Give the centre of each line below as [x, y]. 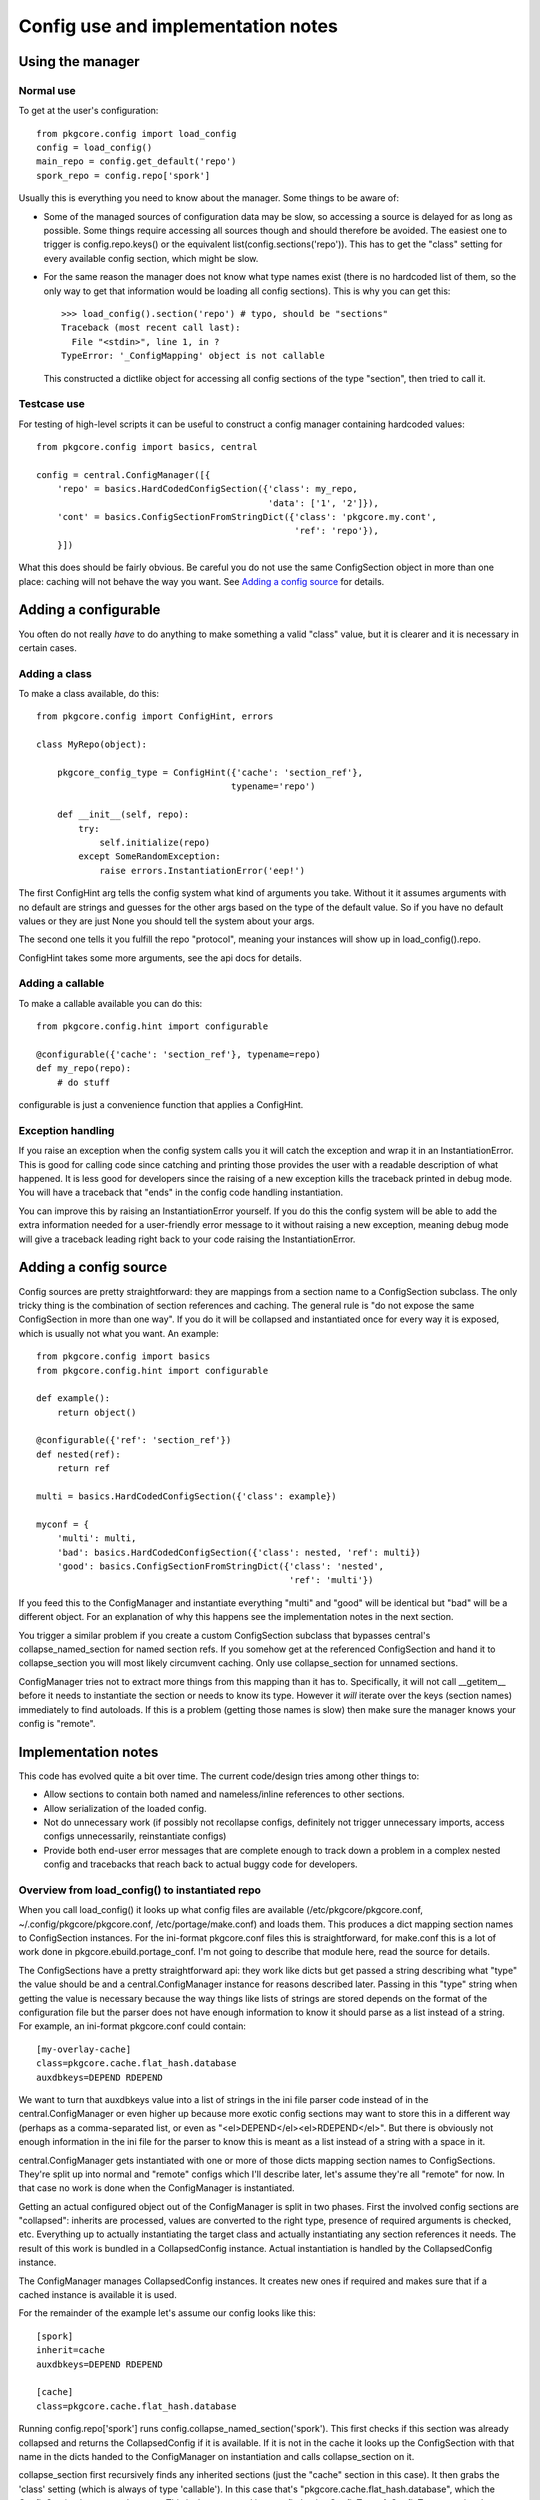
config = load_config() [94, 148]
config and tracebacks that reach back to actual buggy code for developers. [201, 1864]
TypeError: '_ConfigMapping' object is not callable [193, 356]
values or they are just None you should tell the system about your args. [166, 921]
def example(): [73, 1398]
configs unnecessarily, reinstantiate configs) [135, 1836]
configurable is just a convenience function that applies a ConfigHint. [161, 1105]
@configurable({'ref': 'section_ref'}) [134, 1440]
